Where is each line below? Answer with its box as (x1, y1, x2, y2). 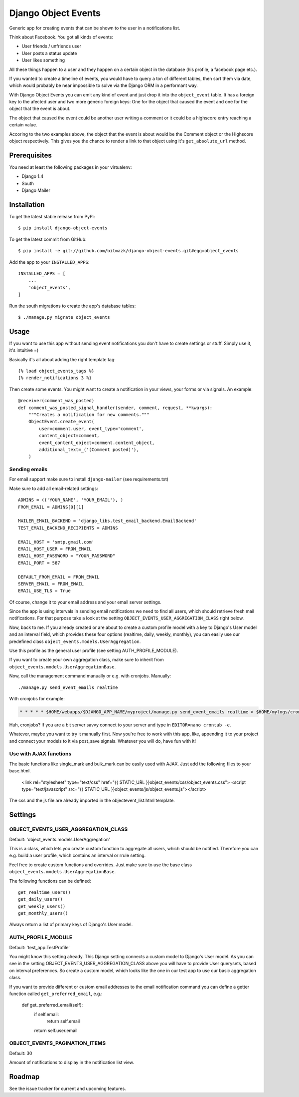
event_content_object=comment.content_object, (39, 440, 155, 446)
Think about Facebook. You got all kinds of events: (9, 34, 113, 40)
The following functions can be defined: (9, 878, 92, 884)
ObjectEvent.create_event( (28, 419, 95, 425)
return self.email (46, 1018, 80, 1024)
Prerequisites (9, 151, 52, 159)
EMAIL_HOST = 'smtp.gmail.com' (18, 539, 95, 545)
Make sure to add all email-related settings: (9, 485, 98, 492)
